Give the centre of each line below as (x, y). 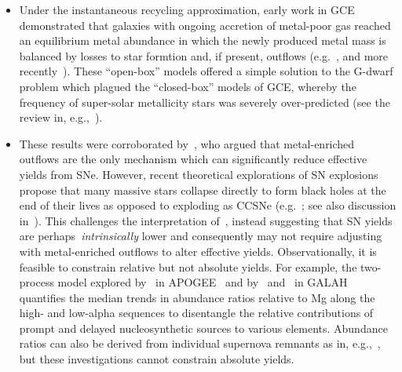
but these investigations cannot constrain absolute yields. (157, 359)
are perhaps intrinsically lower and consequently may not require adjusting (201, 236)
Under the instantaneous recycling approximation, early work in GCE (187, 9)
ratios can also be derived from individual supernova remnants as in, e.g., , (200, 343)
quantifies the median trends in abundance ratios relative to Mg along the (197, 297)
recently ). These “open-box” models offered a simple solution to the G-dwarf (206, 71)
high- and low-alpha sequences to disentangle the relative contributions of (196, 313)
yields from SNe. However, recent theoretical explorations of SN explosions (199, 174)
